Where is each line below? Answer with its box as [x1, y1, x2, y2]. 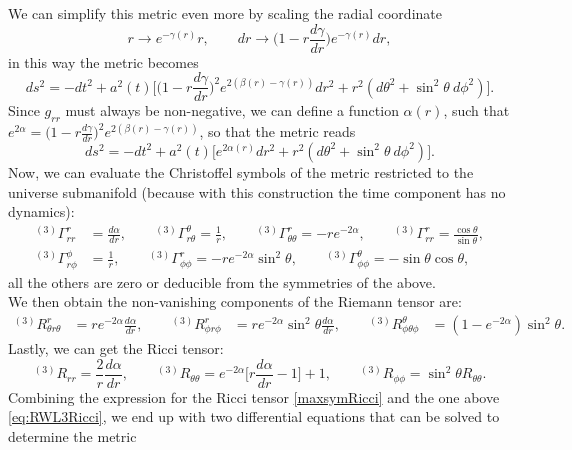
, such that [443, 100, 510, 121]
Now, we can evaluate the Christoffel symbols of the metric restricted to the [8, 161, 474, 182]
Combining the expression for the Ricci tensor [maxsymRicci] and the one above [8, 386, 500, 407]
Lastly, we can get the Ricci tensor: [8, 338, 224, 359]
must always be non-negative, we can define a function [65, 100, 399, 121]
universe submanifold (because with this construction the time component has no [8, 181, 506, 202]
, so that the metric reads [199, 121, 356, 142]
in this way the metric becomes [8, 51, 199, 72]
